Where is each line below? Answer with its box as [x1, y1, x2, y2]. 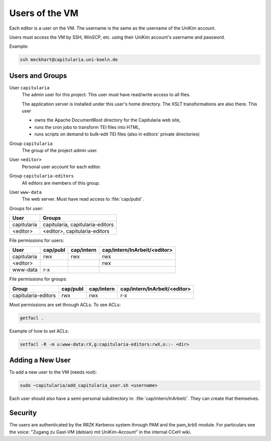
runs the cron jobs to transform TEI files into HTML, [34, 124, 141, 130]
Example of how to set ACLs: [9, 328, 69, 334]
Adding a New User [9, 356, 71, 365]
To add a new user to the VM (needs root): [9, 369, 97, 375]
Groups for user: [9, 205, 44, 211]
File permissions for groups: [9, 276, 67, 282]
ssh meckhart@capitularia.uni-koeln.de [20, 57, 118, 63]
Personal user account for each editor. [22, 164, 101, 170]
